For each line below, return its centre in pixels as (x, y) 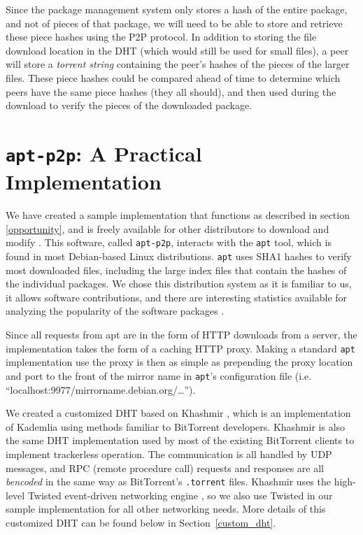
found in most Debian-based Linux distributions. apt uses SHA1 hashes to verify (179, 256)
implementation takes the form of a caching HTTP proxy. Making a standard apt (180, 348)
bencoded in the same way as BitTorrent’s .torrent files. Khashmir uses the (168, 481)
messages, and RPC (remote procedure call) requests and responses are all (165, 468)
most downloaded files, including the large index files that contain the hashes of (176, 270)
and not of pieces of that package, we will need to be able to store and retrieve (174, 23)
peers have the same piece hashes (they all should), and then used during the (171, 91)
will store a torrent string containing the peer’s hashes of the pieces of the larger (178, 64)
